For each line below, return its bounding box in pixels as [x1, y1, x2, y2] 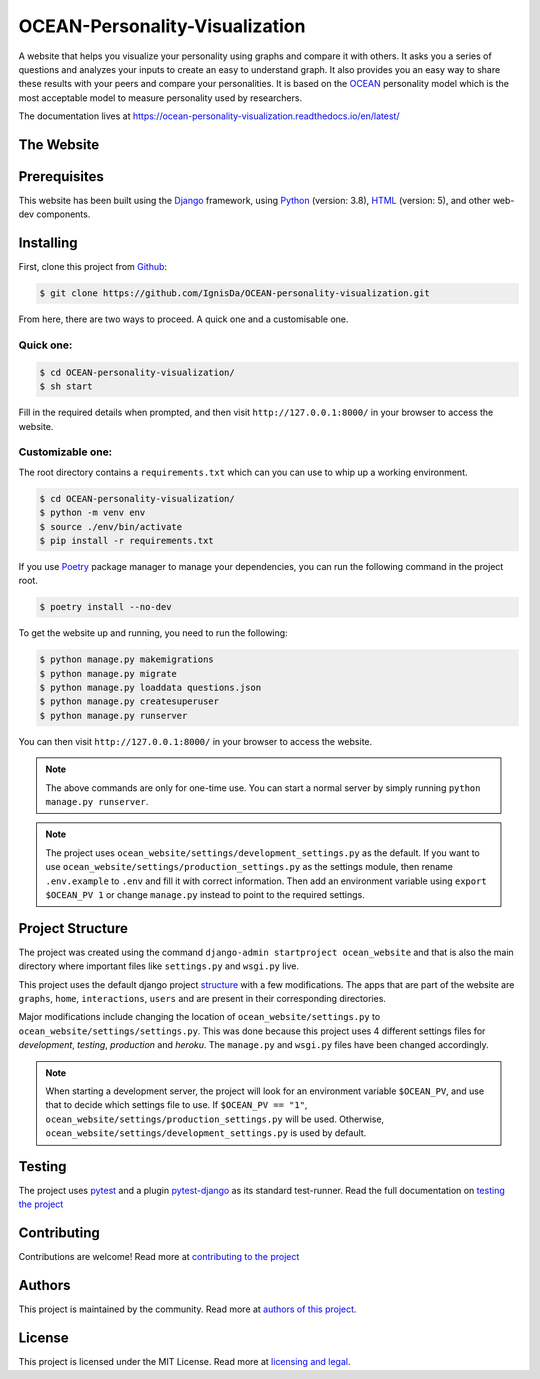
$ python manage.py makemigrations [39, 654, 214, 665]
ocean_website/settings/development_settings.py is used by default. [45, 1127, 367, 1139]
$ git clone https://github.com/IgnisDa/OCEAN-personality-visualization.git [39, 288, 430, 299]
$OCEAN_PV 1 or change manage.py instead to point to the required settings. [45, 888, 365, 900]
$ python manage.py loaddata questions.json [39, 682, 262, 694]
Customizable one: [18, 445, 113, 459]
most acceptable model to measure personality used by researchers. [18, 91, 303, 104]
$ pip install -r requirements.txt [39, 535, 214, 546]
